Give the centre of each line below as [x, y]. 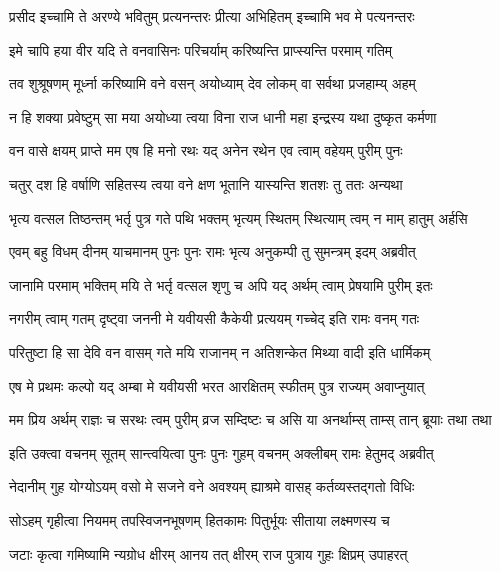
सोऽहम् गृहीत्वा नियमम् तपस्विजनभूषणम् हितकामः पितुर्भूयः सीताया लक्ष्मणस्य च [199, 519]
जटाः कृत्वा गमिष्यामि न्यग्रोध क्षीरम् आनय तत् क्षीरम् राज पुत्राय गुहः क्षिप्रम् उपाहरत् [208, 553]
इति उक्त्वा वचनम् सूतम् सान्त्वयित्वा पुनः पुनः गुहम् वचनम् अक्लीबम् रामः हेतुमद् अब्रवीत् [221, 452]
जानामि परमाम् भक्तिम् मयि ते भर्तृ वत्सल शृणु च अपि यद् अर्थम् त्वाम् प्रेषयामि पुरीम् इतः [221, 284]
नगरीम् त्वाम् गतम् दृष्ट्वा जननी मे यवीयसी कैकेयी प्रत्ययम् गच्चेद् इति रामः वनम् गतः [214, 318]
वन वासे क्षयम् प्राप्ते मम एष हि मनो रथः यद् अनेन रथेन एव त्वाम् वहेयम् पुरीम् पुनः [206, 150]
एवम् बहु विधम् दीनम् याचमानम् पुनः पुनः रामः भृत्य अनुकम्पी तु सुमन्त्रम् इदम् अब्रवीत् [212, 251]
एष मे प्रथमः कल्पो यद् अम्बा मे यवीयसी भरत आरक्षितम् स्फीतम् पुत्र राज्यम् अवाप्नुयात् [217, 385]
